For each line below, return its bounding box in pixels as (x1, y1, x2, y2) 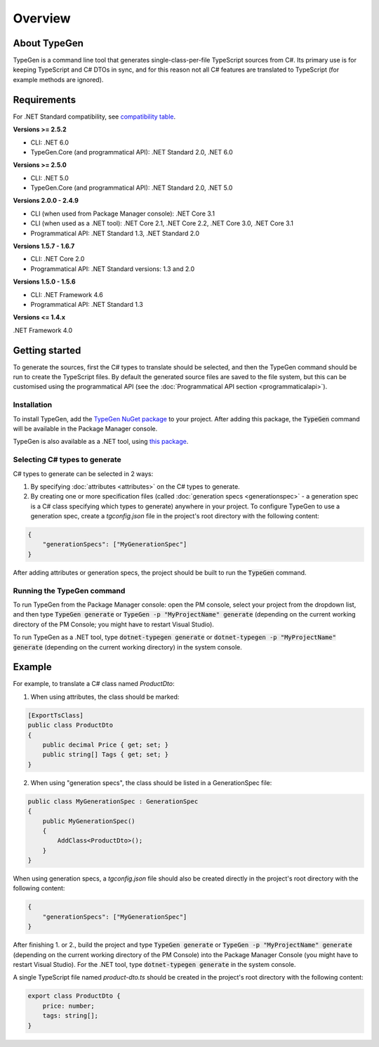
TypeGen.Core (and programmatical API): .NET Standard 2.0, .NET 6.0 (30, 147, 233, 156)
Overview (13, 11, 71, 26)
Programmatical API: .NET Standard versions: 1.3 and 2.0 (30, 264, 195, 273)
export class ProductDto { (27, 992, 121, 1000)
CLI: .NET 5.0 (30, 173, 69, 182)
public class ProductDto (27, 721, 114, 730)
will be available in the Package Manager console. (13, 425, 158, 433)
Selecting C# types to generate (13, 455, 122, 465)
